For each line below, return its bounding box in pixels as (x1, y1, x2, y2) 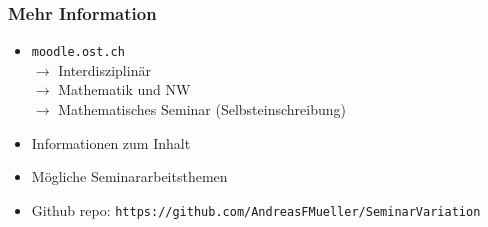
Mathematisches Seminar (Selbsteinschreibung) (58, 99, 346, 120)
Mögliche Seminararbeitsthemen (31, 166, 228, 187)
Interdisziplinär (58, 59, 151, 80)
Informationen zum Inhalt (31, 132, 191, 153)
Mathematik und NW (58, 79, 191, 100)
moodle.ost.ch (31, 45, 125, 60)
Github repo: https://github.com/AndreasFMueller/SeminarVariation (31, 199, 481, 220)
